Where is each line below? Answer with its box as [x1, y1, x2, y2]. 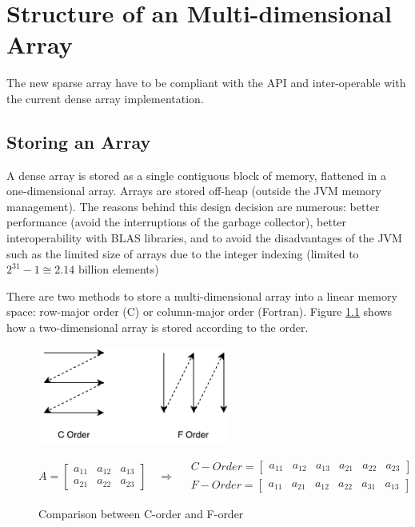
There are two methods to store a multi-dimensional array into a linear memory [6, 287, 397, 304]
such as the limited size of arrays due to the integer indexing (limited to [6, 245, 359, 262]
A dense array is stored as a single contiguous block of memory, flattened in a [6, 166, 387, 183]
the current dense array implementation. [6, 90, 204, 106]
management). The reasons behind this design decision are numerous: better [6, 198, 380, 214]
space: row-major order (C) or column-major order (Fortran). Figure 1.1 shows [6, 303, 393, 320]
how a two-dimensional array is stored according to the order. [6, 319, 309, 336]
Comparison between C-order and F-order [38, 505, 244, 522]
